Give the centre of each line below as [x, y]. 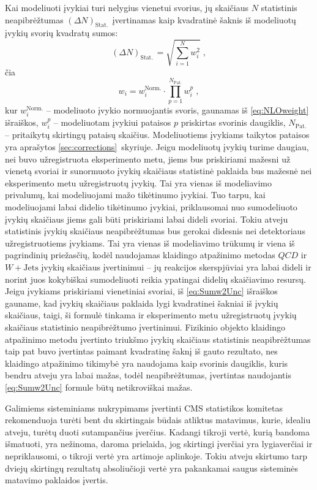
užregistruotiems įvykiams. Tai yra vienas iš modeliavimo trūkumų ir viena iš [150, 243]
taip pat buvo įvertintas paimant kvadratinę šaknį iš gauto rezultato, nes [141, 351]
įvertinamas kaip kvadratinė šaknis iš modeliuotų [204, 19]
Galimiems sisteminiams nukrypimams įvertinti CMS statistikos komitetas [144, 408]
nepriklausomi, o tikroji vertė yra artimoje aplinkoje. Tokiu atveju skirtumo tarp [156, 455]
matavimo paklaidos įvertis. [57, 480]
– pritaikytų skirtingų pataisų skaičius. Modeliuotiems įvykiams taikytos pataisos [157, 135]
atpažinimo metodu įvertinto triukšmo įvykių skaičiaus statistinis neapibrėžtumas [158, 339]
